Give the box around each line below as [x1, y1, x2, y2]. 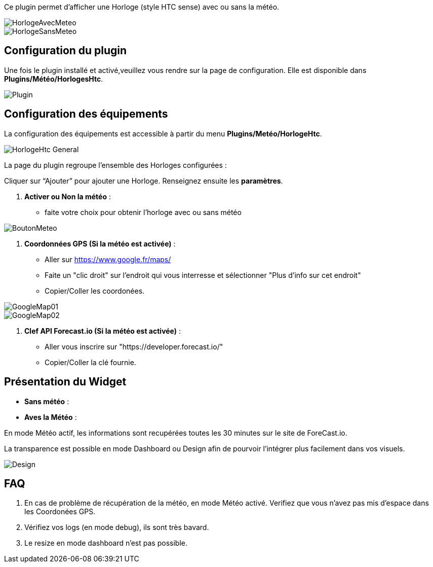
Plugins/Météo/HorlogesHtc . [4, 74, 103, 83]
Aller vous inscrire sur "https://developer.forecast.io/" [45, 342, 223, 351]
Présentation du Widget [4, 375, 127, 388]
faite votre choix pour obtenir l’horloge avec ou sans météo [45, 207, 242, 217]
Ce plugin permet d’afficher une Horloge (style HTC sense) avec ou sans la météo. [4, 3, 280, 11]
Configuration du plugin [4, 44, 127, 57]
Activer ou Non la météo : [24, 192, 111, 201]
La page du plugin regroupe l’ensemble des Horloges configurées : [4, 160, 227, 169]
